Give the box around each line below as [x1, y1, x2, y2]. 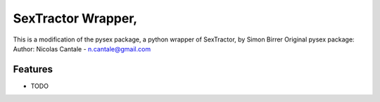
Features [13, 63, 53, 75]
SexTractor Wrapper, [13, 11, 138, 26]
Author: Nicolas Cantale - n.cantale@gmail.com [13, 44, 151, 53]
